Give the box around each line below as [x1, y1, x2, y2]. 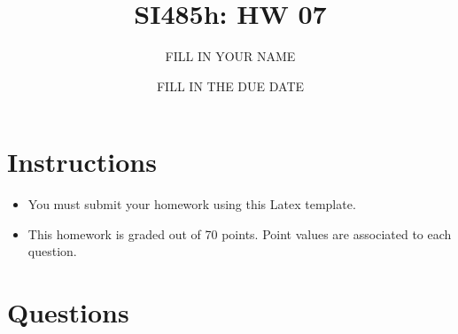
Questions [7, 294, 129, 330]
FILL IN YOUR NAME [165, 47, 296, 66]
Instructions [7, 144, 157, 180]
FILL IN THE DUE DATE [156, 76, 305, 95]
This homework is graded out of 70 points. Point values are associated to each [27, 224, 452, 243]
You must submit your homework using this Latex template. [27, 195, 356, 214]
